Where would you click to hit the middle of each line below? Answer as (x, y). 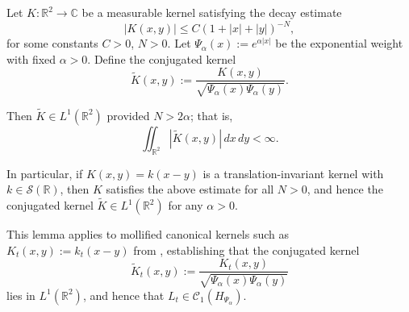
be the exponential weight (339, 43)
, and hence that (123, 295)
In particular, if (45, 173)
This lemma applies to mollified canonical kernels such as (148, 234)
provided (128, 115)
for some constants (52, 43)
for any (186, 205)
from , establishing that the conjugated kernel (246, 250)
